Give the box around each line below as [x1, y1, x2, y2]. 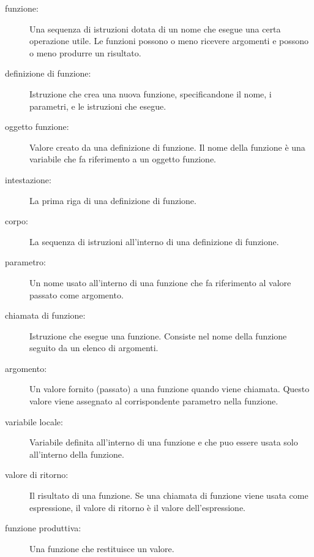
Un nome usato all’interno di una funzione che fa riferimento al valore [29, 276, 291, 289]
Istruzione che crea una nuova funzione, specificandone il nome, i [29, 87, 272, 100]
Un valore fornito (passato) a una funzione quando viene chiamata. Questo [29, 382, 310, 395]
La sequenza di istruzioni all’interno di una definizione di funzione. [29, 235, 279, 248]
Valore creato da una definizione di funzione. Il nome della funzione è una [29, 140, 305, 153]
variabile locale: [5, 415, 63, 428]
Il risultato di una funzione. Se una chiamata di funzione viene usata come [29, 489, 308, 502]
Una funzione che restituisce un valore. [29, 542, 174, 555]
